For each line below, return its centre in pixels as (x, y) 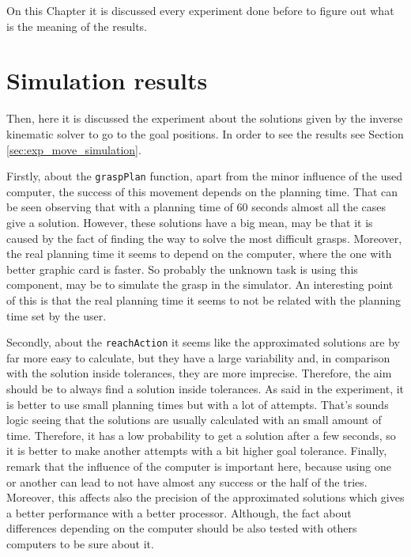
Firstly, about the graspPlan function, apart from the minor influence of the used (204, 176)
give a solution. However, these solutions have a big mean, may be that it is (190, 222)
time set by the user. (57, 315)
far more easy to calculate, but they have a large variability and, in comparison (198, 357)
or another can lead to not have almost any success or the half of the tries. (187, 481)
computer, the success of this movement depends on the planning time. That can (202, 191)
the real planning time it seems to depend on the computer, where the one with (199, 254)
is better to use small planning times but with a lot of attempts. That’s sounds (198, 404)
